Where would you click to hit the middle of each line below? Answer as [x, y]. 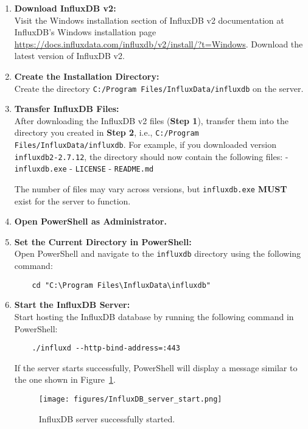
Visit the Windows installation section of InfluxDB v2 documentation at [149, 20]
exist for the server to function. [72, 201]
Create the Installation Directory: [87, 76]
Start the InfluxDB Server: [72, 305]
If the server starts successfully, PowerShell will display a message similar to [156, 367]
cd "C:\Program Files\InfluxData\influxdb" [121, 285]
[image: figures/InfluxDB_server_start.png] [130, 399]
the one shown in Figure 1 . [65, 379]
